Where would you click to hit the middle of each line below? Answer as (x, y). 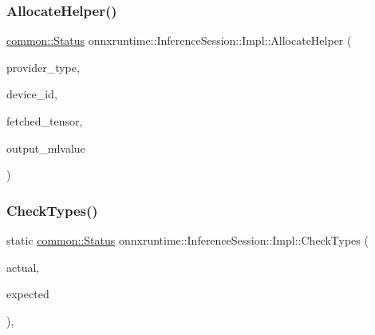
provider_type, (43, 67)
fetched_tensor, (45, 121)
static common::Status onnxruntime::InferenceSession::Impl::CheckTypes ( (187, 240)
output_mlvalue (46, 148)
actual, (23, 267)
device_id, (32, 94)
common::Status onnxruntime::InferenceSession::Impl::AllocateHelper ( (179, 40)
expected (28, 294)
